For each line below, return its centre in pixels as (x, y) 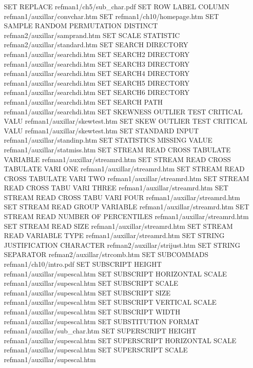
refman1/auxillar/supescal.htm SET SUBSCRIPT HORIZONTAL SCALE (116, 273)
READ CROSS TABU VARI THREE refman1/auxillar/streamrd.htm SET (116, 188)
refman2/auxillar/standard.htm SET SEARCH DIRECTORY (96, 45)
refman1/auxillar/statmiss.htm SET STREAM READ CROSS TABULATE (117, 149)
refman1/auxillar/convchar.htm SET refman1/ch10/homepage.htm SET (111, 16)
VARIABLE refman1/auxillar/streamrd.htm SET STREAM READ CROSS (117, 159)
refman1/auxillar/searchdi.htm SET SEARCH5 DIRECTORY (97, 83)
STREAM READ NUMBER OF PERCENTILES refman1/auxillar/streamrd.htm (126, 216)
